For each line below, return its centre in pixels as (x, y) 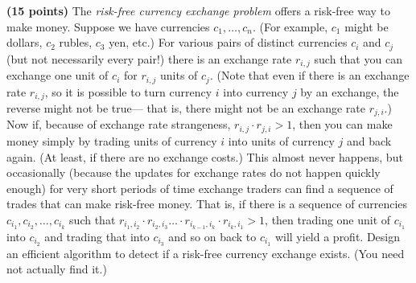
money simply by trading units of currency (112, 140)
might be (367, 26)
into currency (256, 91)
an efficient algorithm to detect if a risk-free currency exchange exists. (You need (206, 253)
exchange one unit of (58, 75)
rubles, (76, 42)
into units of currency (281, 140)
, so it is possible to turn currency (128, 91)
